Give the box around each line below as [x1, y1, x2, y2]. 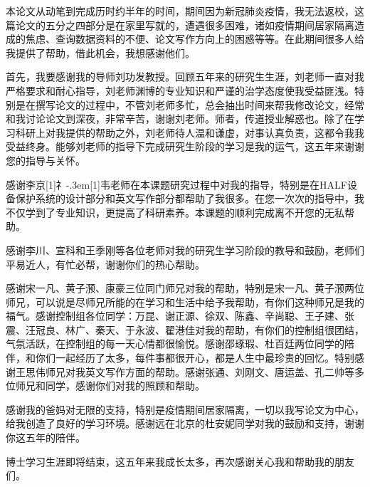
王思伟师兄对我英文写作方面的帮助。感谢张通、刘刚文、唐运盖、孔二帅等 [15, 364, 354, 379]
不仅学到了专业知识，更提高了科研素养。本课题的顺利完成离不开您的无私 [6, 204, 344, 219]
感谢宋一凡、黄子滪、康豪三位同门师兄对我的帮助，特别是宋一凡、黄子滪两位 [6, 281, 364, 295]
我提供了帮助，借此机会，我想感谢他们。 [6, 45, 195, 60]
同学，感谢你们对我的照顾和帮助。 [45, 378, 205, 393]
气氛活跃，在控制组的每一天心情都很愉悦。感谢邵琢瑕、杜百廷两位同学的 [6, 336, 344, 351]
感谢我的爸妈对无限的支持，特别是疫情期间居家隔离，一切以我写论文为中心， [6, 402, 364, 417]
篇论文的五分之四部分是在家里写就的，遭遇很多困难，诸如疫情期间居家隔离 [6, 17, 354, 32]
